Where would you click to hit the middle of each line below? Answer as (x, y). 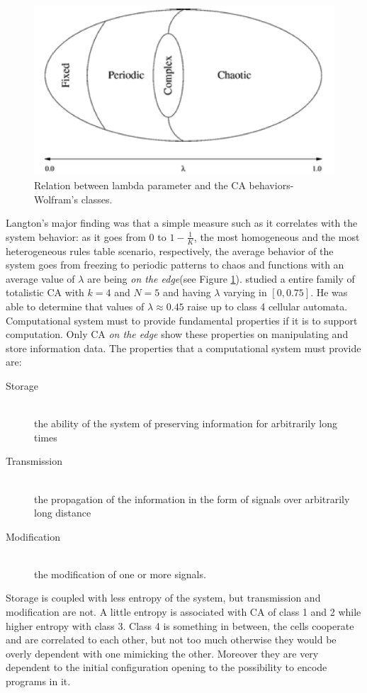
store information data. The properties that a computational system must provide (183, 348)
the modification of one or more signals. (120, 574)
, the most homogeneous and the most (277, 236)
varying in (245, 292)
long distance (63, 513)
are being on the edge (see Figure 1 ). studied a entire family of (221, 278)
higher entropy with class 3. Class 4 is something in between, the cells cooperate (180, 625)
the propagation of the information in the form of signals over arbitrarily (192, 498)
